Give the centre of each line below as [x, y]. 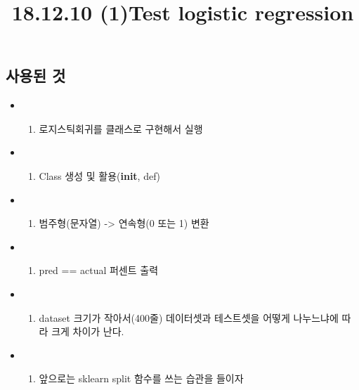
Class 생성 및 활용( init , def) [99, 175]
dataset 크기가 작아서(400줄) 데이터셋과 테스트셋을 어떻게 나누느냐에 [189, 317]
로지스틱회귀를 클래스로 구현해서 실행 [121, 128]
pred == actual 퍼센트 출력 [99, 270]
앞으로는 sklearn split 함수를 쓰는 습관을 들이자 [141, 378]
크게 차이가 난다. [88, 331]
